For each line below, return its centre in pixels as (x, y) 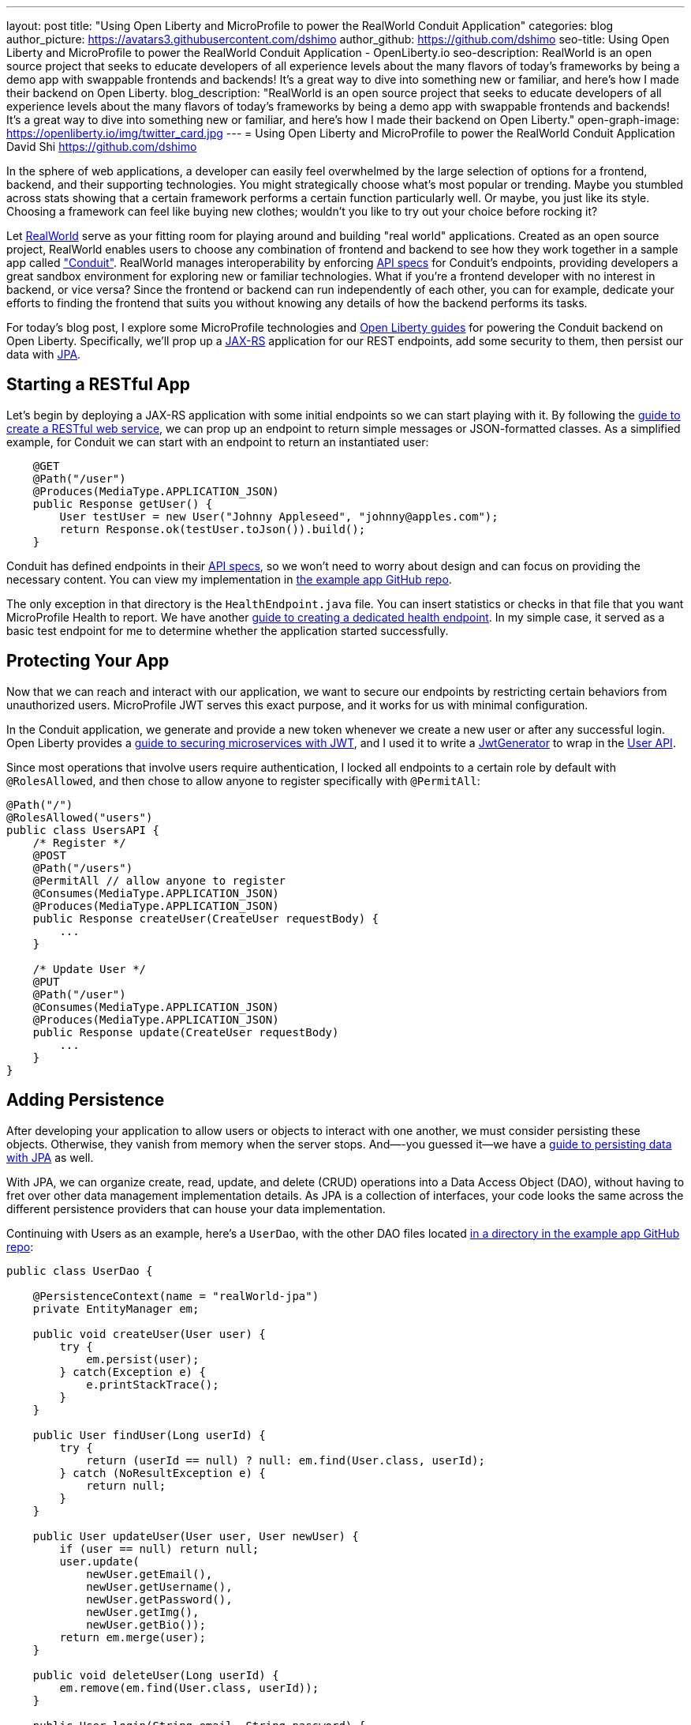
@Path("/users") (83, 868)
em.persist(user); (143, 1359)
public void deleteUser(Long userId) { (156, 1675)
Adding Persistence (86, 1100)
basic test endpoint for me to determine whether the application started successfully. (228, 630)
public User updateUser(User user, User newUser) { (196, 1536)
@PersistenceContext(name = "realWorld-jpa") (176, 1296)
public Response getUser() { (123, 504)
